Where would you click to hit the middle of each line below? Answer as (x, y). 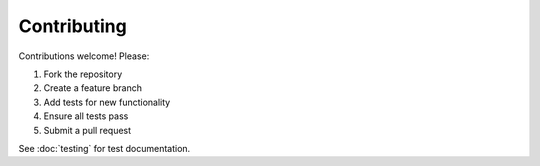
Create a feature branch (92, 88)
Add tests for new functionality (107, 102)
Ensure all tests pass (86, 116)
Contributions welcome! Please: (84, 56)
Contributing (72, 26)
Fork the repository (83, 74)
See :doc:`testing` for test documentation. (104, 148)
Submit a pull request (87, 130)
